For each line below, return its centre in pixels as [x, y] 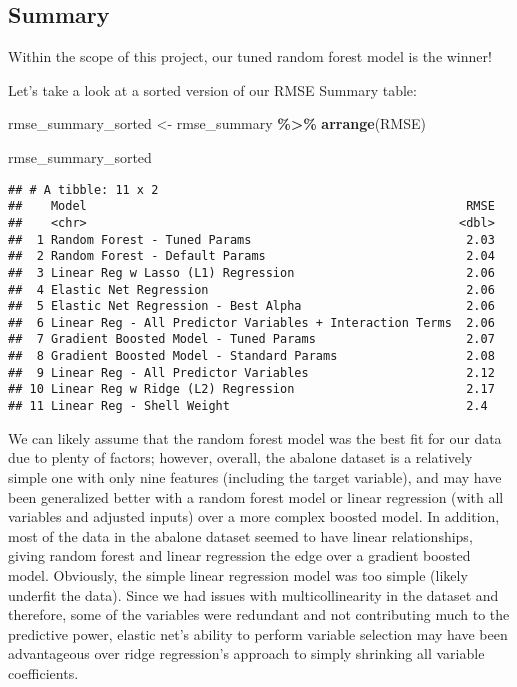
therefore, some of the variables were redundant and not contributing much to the [259, 614]
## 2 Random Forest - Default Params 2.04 [251, 256]
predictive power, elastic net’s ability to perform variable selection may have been [258, 633]
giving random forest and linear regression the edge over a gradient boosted [239, 555]
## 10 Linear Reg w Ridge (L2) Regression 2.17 [251, 389]
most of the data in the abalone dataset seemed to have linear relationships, [240, 535]
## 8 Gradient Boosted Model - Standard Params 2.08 [251, 356]
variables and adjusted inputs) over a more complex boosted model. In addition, [254, 516]
